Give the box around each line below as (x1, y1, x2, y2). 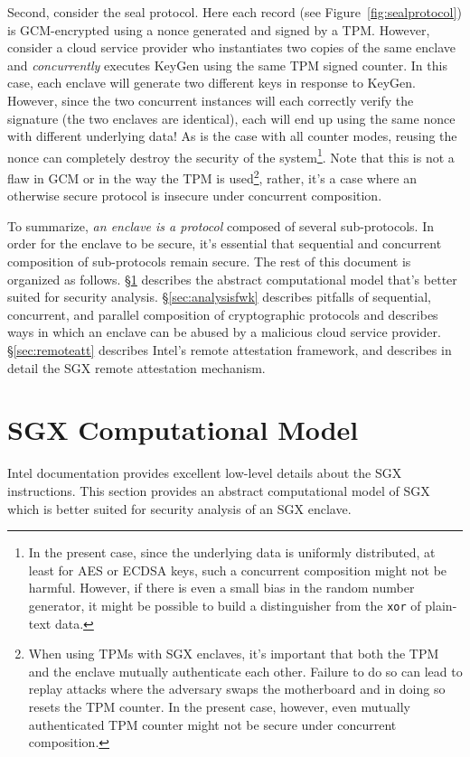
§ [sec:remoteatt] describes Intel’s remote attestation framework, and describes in (7, 341, 452, 359)
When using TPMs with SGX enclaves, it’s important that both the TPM (28, 644, 439, 663)
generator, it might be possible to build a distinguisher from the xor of (28, 595, 421, 614)
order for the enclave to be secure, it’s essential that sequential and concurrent (7, 234, 442, 253)
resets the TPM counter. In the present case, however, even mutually (28, 696, 410, 715)
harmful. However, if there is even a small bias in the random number (28, 578, 415, 597)
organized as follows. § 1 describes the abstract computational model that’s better (7, 269, 457, 288)
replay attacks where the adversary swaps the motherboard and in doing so (28, 679, 446, 698)
